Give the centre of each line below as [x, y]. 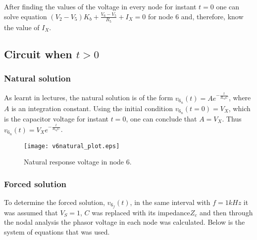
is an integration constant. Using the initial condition [92, 108]
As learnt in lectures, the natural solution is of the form [89, 98]
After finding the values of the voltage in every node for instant [100, 6]
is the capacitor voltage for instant [56, 118]
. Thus [232, 118]
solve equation [26, 16]
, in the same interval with [170, 202]
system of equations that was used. [57, 232]
